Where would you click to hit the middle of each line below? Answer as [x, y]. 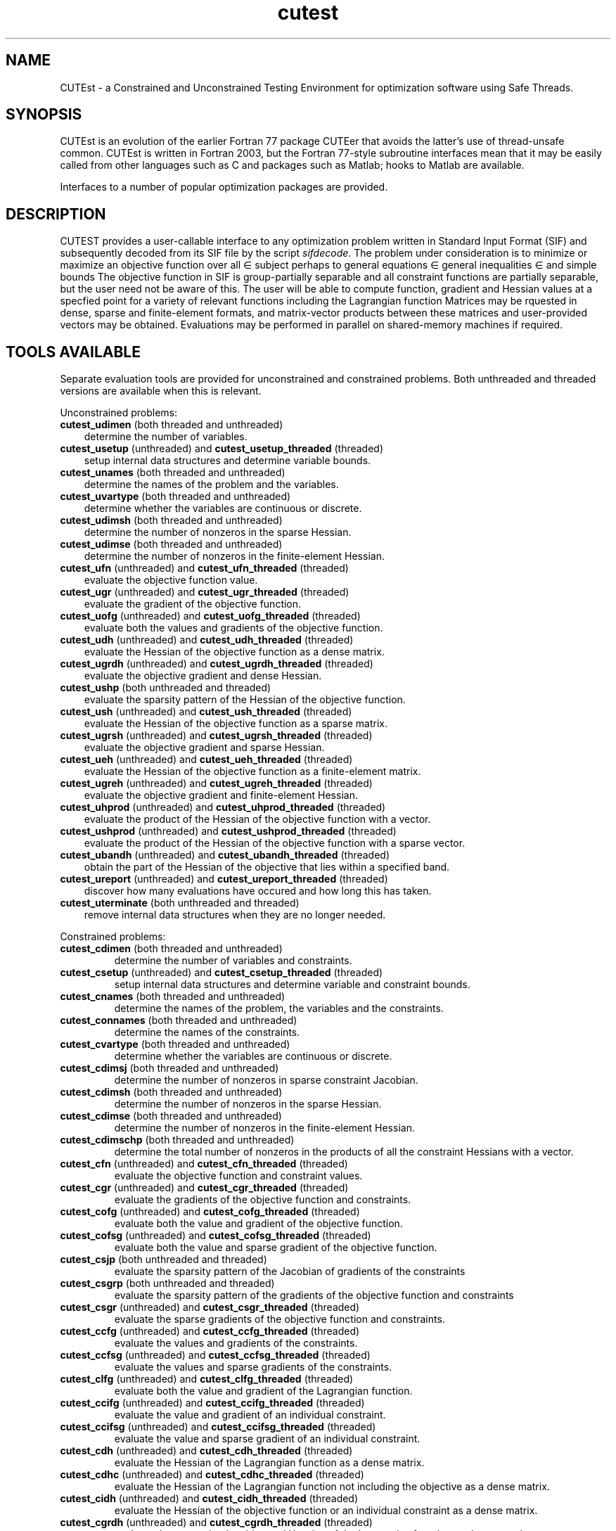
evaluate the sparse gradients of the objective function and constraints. [280, 1319]
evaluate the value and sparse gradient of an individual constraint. [267, 1439]
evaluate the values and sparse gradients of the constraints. [253, 1367]
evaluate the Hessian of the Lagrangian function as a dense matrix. [269, 1463]
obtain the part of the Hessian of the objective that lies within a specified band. [267, 867]
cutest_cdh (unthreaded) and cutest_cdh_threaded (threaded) [206, 1451]
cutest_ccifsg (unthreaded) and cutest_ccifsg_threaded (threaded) [218, 1427]
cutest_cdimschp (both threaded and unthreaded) [177, 1140]
